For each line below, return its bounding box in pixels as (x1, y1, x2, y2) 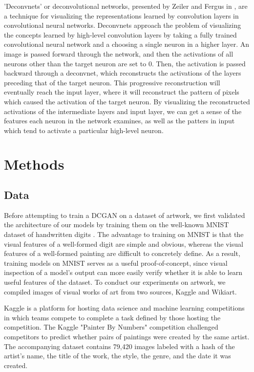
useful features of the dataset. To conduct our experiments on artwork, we (4, 277, 226, 287)
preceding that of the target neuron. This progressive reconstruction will (4, 77, 220, 87)
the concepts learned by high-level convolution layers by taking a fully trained (4, 29, 237, 39)
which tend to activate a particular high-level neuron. (4, 125, 164, 135)
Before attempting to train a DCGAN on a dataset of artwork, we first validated (4, 210, 245, 220)
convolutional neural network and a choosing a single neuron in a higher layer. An (4, 39, 250, 49)
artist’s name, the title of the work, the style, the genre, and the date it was (4, 351, 231, 361)
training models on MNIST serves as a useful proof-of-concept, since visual (4, 257, 228, 268)
